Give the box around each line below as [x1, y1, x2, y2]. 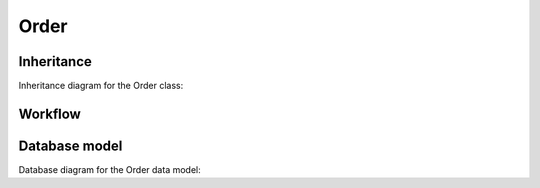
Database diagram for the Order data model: [18, 163, 201, 175]
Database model [18, 137, 123, 154]
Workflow [18, 105, 82, 122]
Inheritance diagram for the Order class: [18, 80, 184, 92]
